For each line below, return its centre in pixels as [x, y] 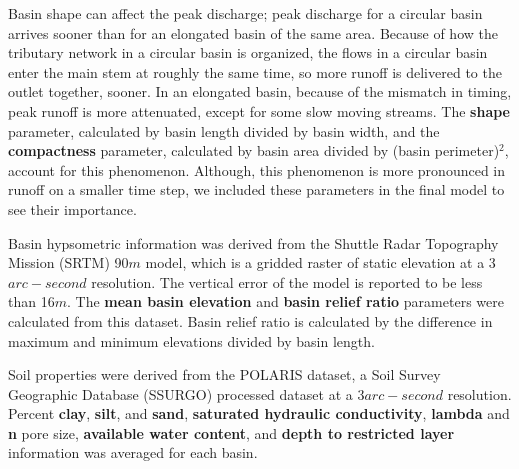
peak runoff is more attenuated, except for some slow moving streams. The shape [259, 110]
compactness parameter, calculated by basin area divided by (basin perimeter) [254, 150]
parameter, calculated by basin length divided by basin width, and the [224, 130]
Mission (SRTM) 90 [68, 262]
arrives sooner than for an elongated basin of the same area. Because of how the [253, 32]
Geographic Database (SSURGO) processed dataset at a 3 [186, 393]
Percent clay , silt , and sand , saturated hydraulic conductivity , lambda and [259, 413]
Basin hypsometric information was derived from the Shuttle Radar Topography [253, 242]
